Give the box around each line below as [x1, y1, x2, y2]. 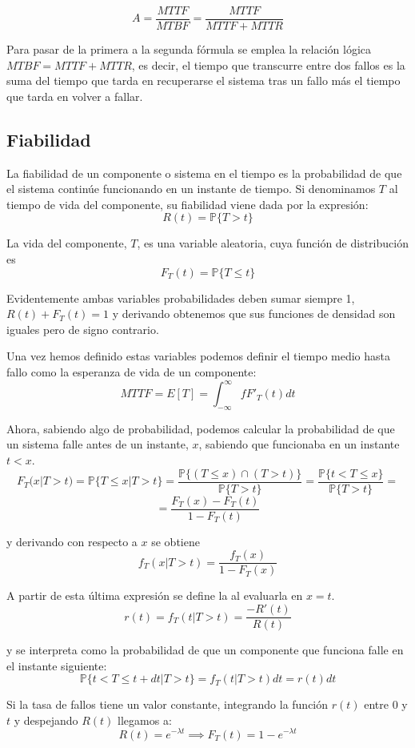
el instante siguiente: [6, 657, 107, 674]
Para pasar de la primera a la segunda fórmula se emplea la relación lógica [6, 41, 372, 58]
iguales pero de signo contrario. [6, 320, 159, 337]
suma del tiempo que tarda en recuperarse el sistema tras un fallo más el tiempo [6, 72, 401, 89]
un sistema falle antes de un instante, [6, 436, 189, 452]
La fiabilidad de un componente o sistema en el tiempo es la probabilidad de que [6, 164, 402, 181]
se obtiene [151, 533, 200, 549]
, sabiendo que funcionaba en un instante [198, 436, 400, 452]
